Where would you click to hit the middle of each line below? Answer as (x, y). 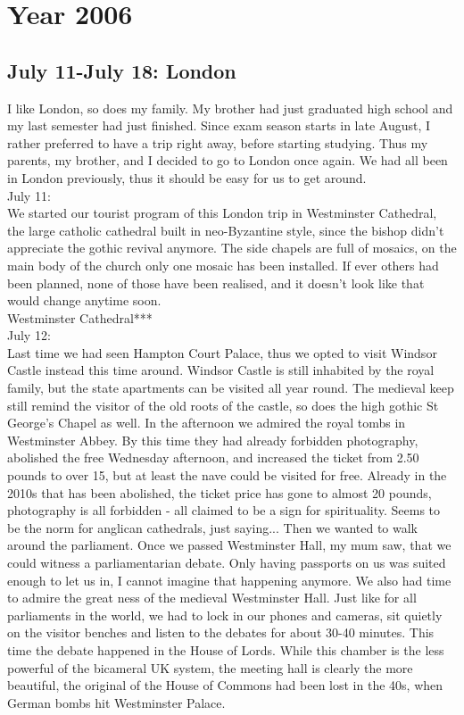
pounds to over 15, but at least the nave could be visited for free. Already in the (227, 475)
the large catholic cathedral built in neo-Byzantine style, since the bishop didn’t (226, 230)
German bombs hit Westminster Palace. (116, 702)
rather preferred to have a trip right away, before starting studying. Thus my (218, 142)
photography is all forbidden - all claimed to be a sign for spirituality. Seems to (224, 510)
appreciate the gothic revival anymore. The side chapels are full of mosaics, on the (232, 248)
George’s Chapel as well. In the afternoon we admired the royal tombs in (207, 423)
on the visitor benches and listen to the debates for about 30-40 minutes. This (221, 632)
